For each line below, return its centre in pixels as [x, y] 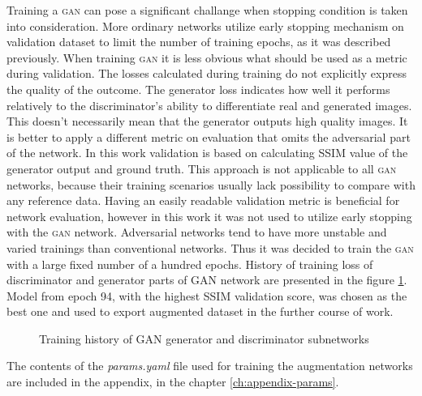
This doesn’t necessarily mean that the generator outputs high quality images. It [207, 121]
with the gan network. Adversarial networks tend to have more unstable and [197, 232]
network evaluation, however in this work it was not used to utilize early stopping [209, 216]
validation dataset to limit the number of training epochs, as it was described [199, 42]
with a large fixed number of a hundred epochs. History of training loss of [190, 264]
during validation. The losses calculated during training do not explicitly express [207, 73]
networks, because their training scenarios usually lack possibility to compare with [211, 184]
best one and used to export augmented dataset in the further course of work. [200, 311]
